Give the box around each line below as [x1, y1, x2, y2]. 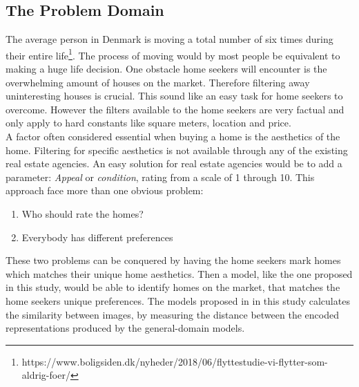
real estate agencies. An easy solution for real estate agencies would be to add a [6, 156, 342, 171]
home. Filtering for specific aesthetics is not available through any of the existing [6, 142, 348, 157]
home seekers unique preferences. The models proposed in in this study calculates [6, 293, 350, 308]
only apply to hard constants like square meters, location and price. [6, 115, 291, 130]
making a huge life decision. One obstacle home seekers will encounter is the [6, 62, 327, 76]
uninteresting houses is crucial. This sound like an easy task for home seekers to [6, 88, 343, 103]
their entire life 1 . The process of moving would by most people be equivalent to [6, 46, 340, 62]
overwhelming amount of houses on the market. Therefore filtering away [6, 75, 310, 89]
